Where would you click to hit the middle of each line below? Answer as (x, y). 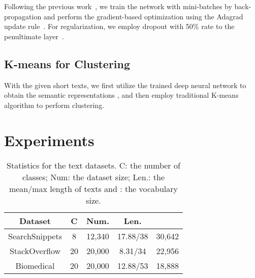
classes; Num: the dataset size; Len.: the (93, 177)
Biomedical (35, 266)
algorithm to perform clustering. (54, 105)
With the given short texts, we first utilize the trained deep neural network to (125, 85)
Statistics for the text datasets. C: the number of (93, 165)
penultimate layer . (34, 36)
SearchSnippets (35, 236)
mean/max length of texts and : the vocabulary (93, 189)
